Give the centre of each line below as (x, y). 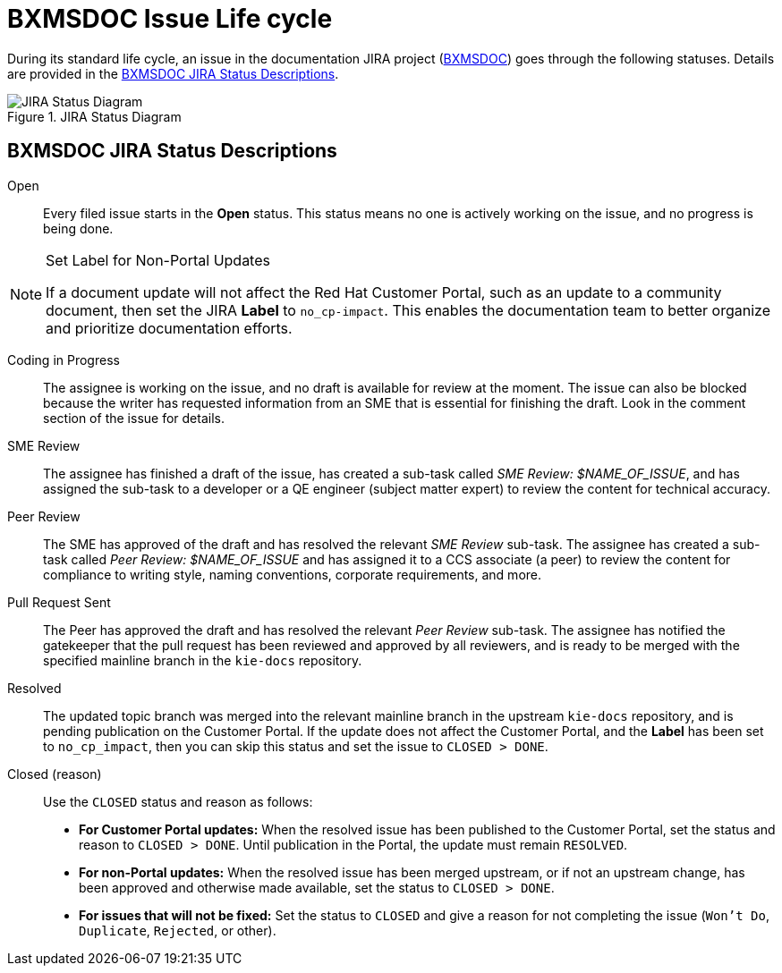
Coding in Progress (64, 360)
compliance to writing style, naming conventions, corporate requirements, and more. (293, 574)
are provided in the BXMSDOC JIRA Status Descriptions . (173, 73)
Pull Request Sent (59, 602)
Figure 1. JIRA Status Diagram (94, 116)
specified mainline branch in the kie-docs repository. (203, 660)
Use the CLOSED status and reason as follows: (178, 801)
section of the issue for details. (134, 418)
